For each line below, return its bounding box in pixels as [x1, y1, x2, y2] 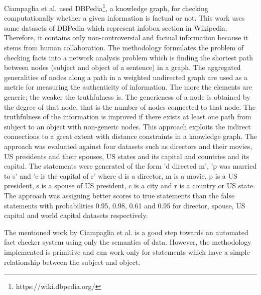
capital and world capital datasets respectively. [4, 210, 148, 220]
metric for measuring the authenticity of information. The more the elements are [4, 82, 252, 92]
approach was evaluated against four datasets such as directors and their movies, [4, 140, 252, 151]
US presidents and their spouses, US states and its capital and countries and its [4, 151, 249, 161]
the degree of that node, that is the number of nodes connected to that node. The [4, 101, 256, 112]
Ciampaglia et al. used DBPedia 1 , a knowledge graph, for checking [4, 2, 208, 13]
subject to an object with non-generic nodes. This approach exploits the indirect [4, 121, 251, 131]
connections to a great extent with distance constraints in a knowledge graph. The [4, 131, 257, 141]
